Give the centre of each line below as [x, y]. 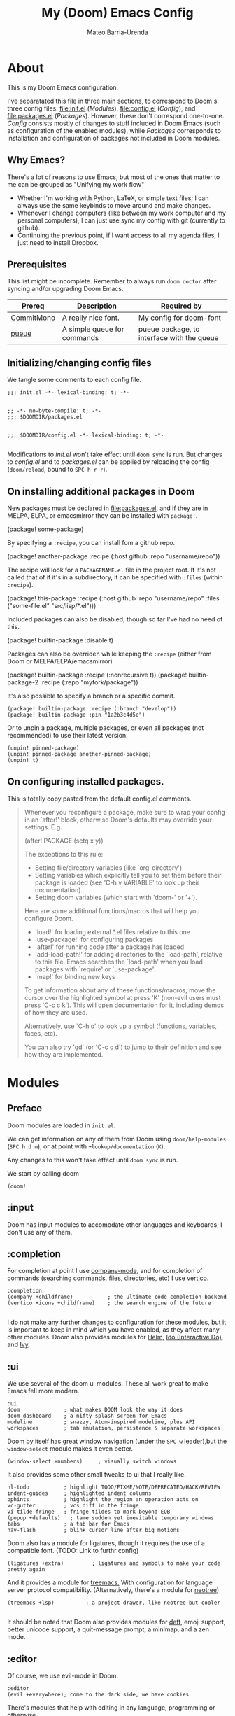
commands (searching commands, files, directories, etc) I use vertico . [108, 1278]
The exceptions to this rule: [64, 854]
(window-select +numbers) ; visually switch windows [92, 1462]
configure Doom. [49, 918]
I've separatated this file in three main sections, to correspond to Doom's [112, 101]
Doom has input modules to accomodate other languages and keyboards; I [115, 1224]
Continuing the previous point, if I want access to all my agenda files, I [119, 235]
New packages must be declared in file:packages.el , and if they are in [108, 508]
